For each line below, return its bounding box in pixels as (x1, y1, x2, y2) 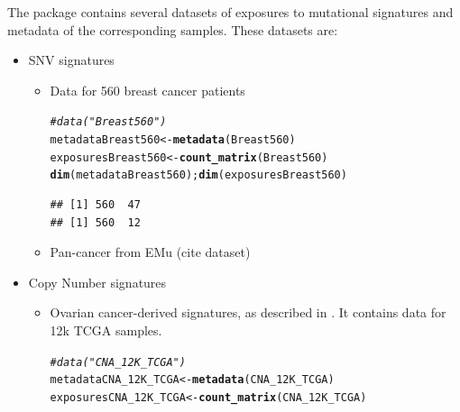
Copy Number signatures (28, 272, 167, 291)
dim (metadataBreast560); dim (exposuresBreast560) (50, 169, 347, 182)
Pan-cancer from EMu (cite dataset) (50, 243, 251, 261)
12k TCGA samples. (50, 320, 162, 339)
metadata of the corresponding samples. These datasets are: (7, 20, 338, 39)
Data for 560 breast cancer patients (50, 80, 245, 99)
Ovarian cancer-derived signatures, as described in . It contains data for (50, 303, 446, 322)
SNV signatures (28, 50, 115, 69)
